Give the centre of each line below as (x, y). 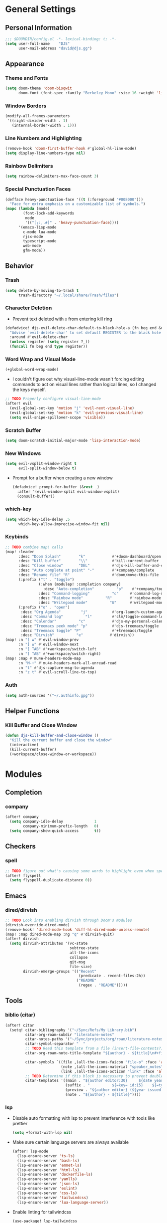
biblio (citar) (20, 1015)
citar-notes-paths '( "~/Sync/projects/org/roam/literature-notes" (95, 1039)
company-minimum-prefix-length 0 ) (61, 826)
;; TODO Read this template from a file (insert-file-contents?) (94, 1048)
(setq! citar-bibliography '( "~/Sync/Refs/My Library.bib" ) (73, 1030)
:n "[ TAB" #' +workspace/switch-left (57, 649)
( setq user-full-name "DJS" (38, 43)
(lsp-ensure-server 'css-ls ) (47, 1193)
